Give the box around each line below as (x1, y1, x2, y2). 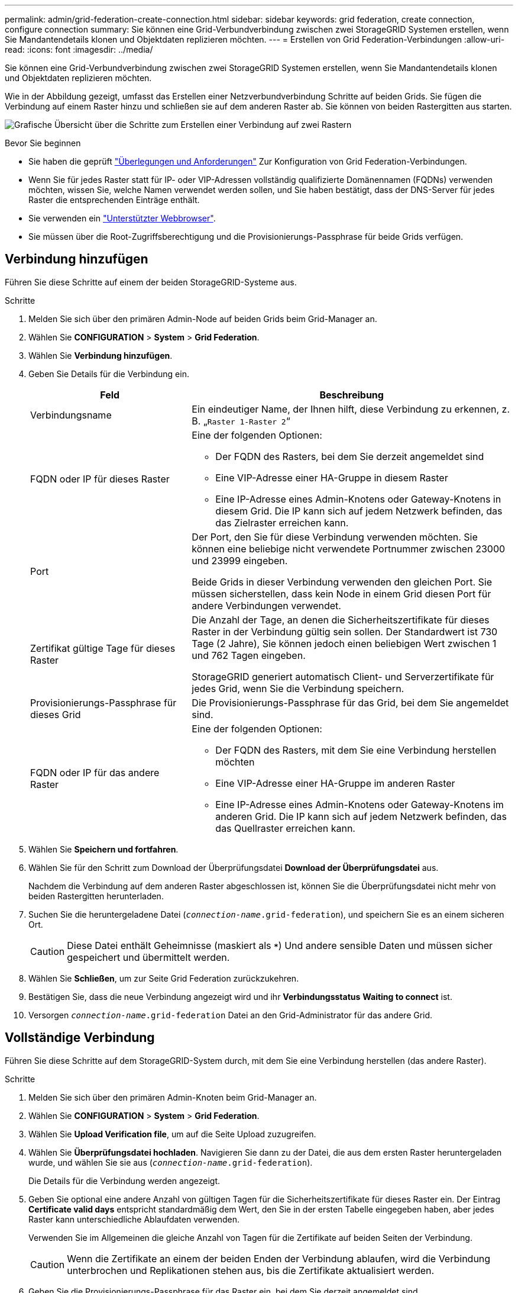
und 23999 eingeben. (192, 554, 288, 567)
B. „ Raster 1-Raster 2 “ (192, 414, 290, 427)
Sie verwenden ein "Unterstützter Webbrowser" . (28, 213, 216, 223)
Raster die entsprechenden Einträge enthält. (28, 195, 200, 205)
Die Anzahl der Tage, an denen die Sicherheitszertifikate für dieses (192, 613, 490, 626)
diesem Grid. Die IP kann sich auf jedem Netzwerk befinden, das (215, 504, 503, 517)
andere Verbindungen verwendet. (192, 599, 341, 612)
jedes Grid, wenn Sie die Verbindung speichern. (192, 682, 404, 694)
